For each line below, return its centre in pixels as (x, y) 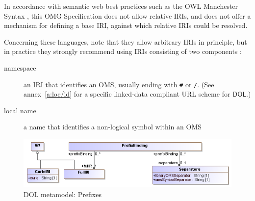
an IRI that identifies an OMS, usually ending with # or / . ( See (119, 84)
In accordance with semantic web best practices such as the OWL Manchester (121, 6)
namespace (20, 67)
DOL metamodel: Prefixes (63, 194)
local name (20, 110)
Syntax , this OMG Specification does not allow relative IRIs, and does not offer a (127, 15)
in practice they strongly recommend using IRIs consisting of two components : (123, 51)
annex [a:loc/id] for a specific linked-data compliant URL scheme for (127, 94)
